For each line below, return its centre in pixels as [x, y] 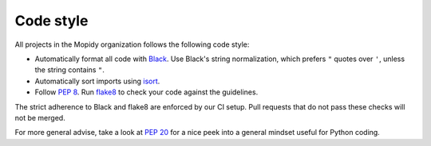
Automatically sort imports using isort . [97, 81]
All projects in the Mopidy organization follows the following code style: [132, 44]
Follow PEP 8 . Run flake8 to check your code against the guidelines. [146, 92]
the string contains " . [70, 70]
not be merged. [40, 117]
